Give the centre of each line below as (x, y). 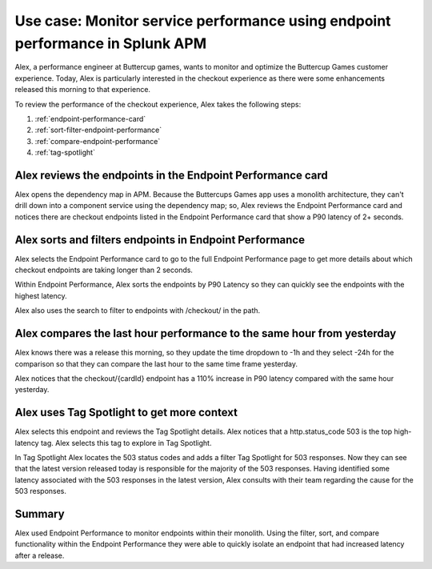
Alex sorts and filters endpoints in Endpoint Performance (160, 240)
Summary (40, 513)
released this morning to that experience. (83, 90)
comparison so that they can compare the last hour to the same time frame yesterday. (156, 363)
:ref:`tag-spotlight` (65, 153)
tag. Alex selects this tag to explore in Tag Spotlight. (126, 443)
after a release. (40, 555)
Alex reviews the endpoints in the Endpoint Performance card (171, 175)
